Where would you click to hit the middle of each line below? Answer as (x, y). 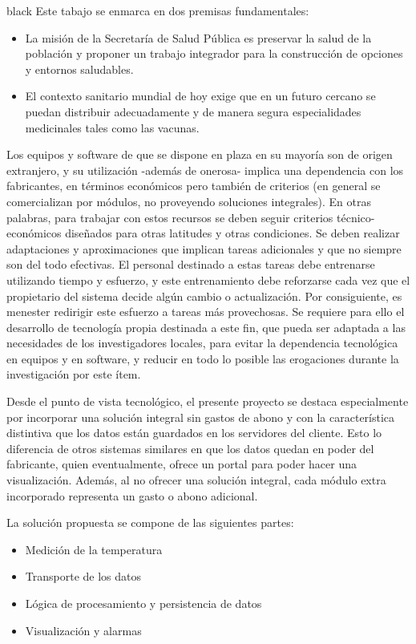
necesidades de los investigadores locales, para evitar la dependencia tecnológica (202, 343)
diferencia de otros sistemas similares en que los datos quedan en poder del (190, 448)
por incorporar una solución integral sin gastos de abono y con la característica (201, 417)
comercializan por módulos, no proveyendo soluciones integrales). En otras (189, 201)
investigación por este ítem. (74, 374)
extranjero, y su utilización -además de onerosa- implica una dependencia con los (205, 170)
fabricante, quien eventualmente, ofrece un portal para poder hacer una (182, 464)
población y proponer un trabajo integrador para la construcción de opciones (214, 53)
